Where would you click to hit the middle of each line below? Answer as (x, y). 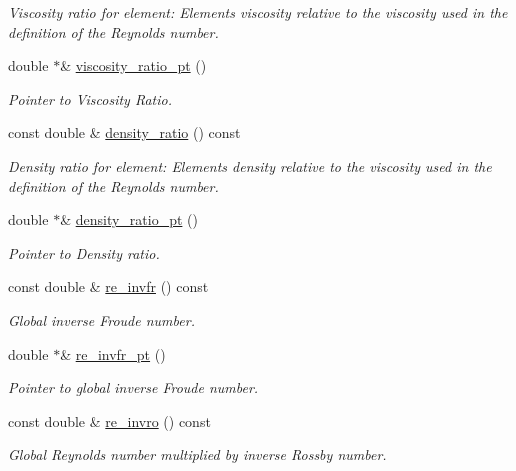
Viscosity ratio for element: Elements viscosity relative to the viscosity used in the (258, 12)
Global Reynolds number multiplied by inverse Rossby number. (197, 454)
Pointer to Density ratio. (84, 252)
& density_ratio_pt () (129, 219)
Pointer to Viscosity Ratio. (90, 98)
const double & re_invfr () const (108, 286)
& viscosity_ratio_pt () (133, 65)
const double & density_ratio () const (124, 132)
